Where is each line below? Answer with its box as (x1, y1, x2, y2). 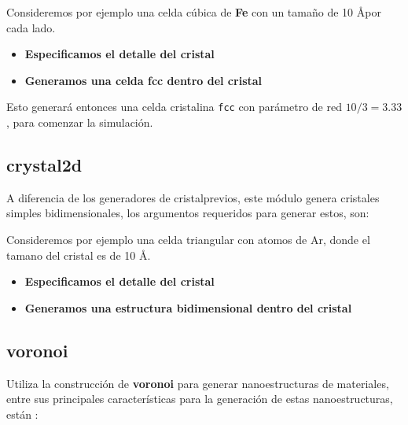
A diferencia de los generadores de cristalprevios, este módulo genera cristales (6, 189, 380, 205)
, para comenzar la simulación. (6, 114, 153, 131)
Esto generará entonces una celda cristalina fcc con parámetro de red (6, 98, 342, 115)
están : (6, 405, 39, 422)
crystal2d (6, 153, 83, 177)
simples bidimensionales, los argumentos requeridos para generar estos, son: (6, 205, 369, 221)
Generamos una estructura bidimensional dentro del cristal (24, 299, 352, 316)
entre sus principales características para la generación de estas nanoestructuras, (6, 390, 393, 407)
